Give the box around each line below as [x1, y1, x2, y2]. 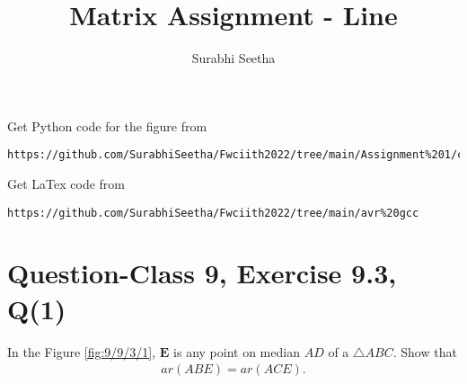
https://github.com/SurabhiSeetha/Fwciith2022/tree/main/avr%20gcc [7, 206, 419, 219]
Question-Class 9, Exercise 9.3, [7, 255, 397, 291]
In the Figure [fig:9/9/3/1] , [7, 342, 156, 361]
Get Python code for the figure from [7, 116, 207, 135]
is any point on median [173, 342, 300, 361]
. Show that [392, 342, 457, 361]
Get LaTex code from [7, 174, 125, 192]
